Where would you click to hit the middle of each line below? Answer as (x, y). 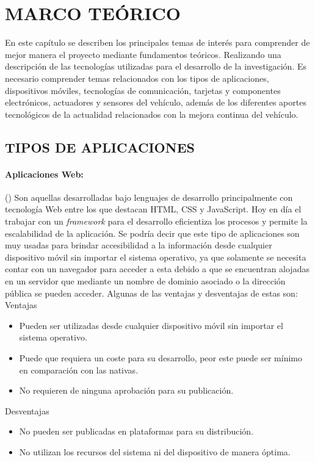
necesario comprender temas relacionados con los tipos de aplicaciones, (137, 78)
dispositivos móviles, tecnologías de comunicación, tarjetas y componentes (143, 90)
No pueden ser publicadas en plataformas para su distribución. (136, 431)
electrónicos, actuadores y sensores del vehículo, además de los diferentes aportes (156, 102)
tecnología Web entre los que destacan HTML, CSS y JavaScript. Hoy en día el (153, 209)
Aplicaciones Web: (44, 174)
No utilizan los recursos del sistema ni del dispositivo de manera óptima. (155, 451)
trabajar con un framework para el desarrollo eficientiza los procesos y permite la (156, 221)
